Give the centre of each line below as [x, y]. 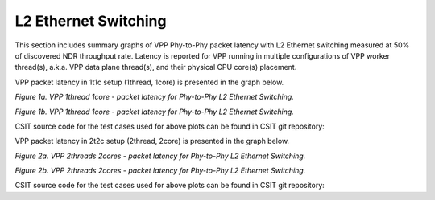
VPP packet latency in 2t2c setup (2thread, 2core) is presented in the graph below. [152, 141]
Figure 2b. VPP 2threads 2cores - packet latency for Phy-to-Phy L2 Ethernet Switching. [160, 171]
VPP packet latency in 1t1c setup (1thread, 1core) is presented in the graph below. [149, 82]
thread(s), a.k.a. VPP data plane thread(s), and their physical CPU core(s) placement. [156, 67]
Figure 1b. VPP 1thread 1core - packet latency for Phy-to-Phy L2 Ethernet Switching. [154, 112]
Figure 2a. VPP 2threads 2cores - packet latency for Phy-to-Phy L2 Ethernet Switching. [160, 156]
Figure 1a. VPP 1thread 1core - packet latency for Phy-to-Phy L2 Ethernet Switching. [154, 97]
